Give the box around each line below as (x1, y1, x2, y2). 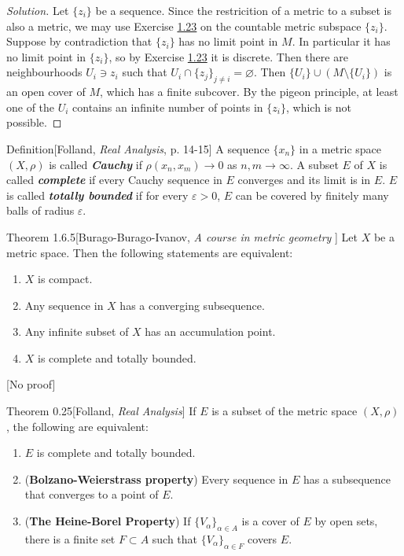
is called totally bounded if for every (6, 186, 189, 203)
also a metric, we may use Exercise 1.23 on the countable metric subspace (6, 17, 362, 34)
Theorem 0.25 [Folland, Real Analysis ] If (6, 403, 196, 419)
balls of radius (6, 202, 75, 219)
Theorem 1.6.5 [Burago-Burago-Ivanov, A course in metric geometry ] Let (6, 228, 358, 245)
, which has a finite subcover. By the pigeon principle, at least (100, 83, 398, 100)
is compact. (38, 271, 93, 287)
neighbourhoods (6, 64, 83, 80)
